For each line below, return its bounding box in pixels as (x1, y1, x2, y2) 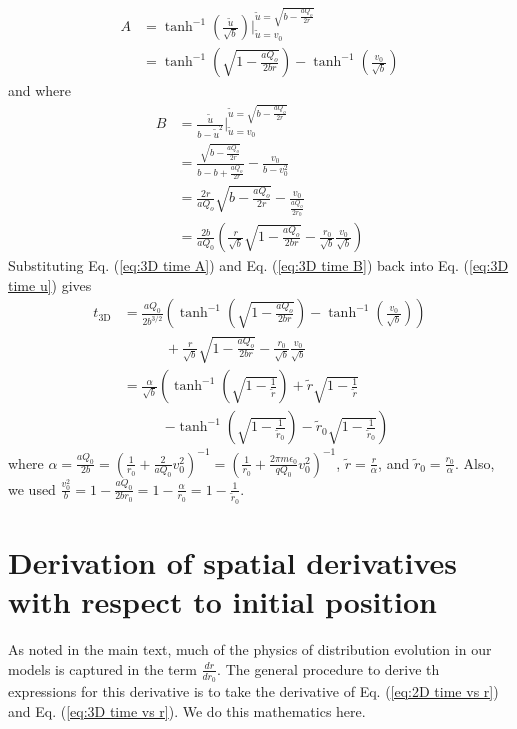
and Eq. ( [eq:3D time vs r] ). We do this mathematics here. (8, 700, 366, 721)
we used (8, 478, 56, 499)
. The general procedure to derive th (217, 658, 440, 679)
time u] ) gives (8, 274, 92, 295)
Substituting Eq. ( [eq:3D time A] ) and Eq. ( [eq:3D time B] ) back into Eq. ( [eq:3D (8, 255, 509, 276)
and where (8, 80, 72, 101)
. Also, (455, 452, 495, 473)
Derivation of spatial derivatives (8, 541, 458, 582)
